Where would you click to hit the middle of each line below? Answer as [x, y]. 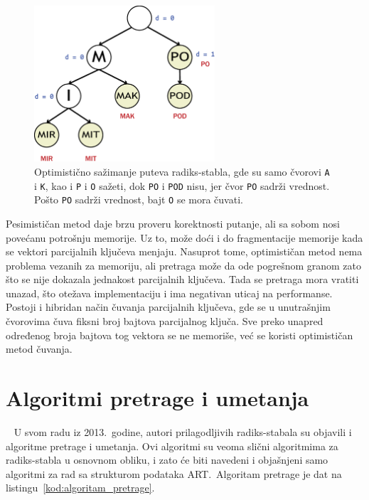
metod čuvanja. [39, 349]
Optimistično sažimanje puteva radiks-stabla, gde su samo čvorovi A [182, 171]
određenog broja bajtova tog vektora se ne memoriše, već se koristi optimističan [180, 335]
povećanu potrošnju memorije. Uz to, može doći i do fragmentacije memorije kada [184, 237]
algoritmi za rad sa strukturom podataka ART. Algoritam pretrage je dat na [174, 473]
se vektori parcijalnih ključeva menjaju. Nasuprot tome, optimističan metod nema [184, 251]
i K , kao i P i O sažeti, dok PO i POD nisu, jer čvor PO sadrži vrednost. [182, 185]
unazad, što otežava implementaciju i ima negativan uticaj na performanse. [169, 293]
